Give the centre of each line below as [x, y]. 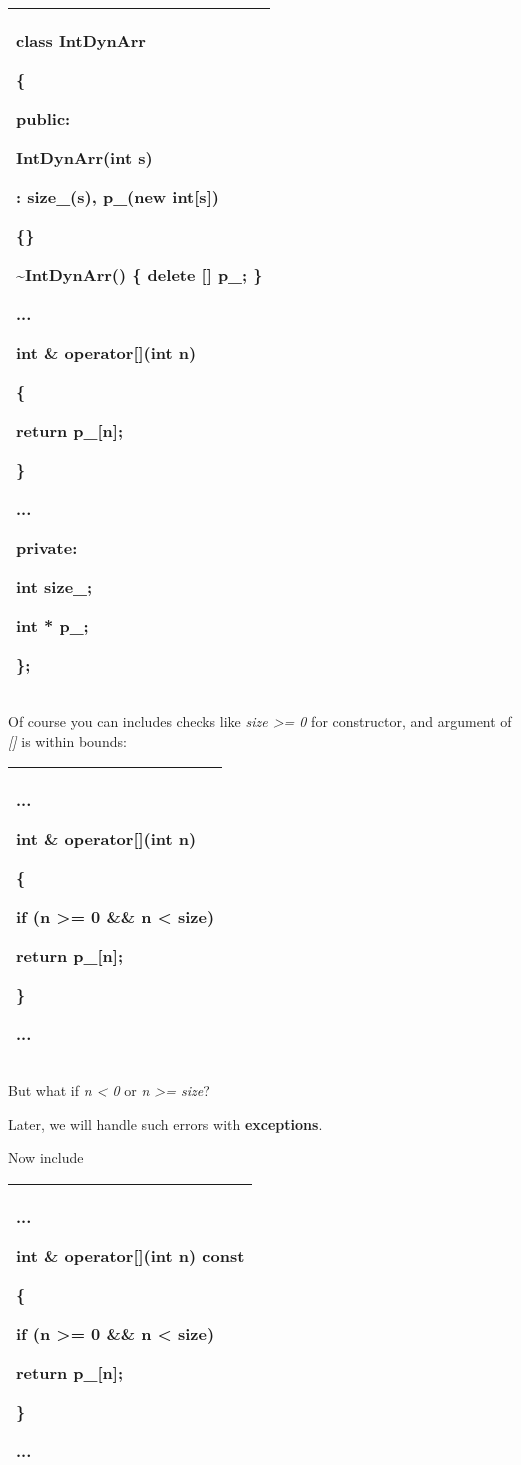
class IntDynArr [81, 40]
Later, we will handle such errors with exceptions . [165, 1123]
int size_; [54, 586]
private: [47, 547]
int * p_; [52, 625]
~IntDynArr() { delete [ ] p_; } [139, 274]
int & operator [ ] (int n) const [130, 1255]
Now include [46, 1157]
